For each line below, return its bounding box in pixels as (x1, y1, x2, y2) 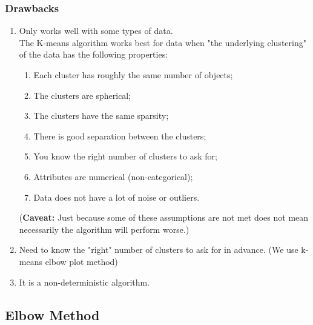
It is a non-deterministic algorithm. (19, 275, 150, 288)
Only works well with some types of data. (19, 24, 173, 37)
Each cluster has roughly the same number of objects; (33, 69, 233, 81)
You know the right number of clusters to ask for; (33, 150, 217, 162)
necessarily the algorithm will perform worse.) (19, 223, 189, 235)
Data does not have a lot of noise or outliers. (33, 190, 200, 203)
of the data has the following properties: (19, 48, 168, 61)
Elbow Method (5, 305, 100, 324)
